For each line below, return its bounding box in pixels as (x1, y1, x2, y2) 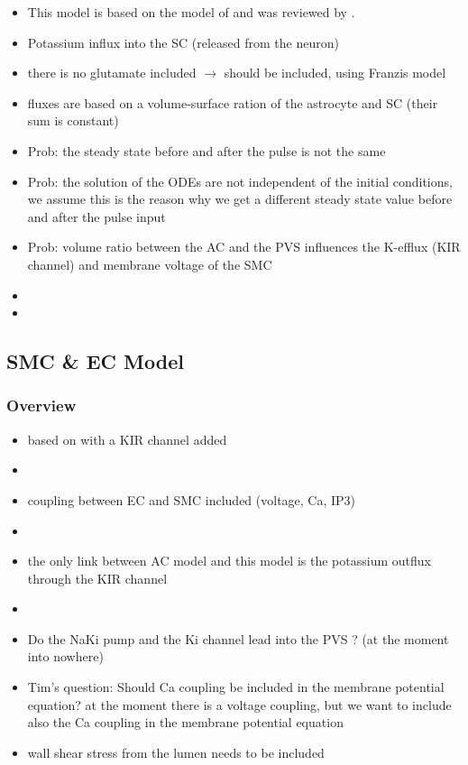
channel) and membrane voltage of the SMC (27, 254, 272, 273)
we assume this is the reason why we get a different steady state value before (27, 189, 453, 208)
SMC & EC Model (6, 347, 184, 375)
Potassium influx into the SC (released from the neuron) (27, 32, 339, 51)
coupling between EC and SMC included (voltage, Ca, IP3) (27, 490, 356, 509)
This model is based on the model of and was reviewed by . (27, 3, 355, 21)
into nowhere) (27, 647, 104, 666)
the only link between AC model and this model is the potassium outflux (27, 551, 431, 570)
